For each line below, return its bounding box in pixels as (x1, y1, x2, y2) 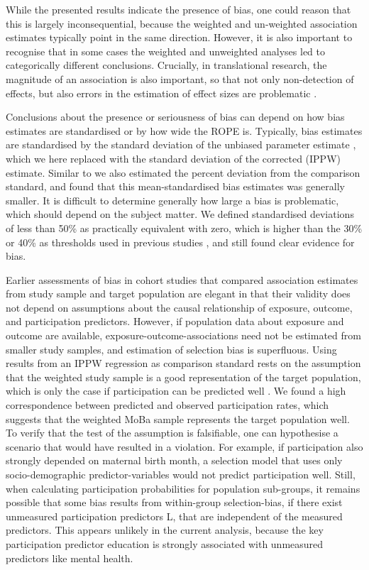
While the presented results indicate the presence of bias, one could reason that (6, 2, 351, 16)
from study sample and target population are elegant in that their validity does (6, 286, 351, 301)
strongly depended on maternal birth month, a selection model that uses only (6, 453, 343, 468)
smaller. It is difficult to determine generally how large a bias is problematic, (6, 192, 339, 207)
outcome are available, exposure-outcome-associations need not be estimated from (6, 328, 361, 343)
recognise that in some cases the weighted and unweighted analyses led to (6, 43, 325, 58)
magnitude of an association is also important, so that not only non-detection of (6, 71, 354, 86)
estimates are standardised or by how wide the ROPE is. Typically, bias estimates (6, 123, 363, 138)
